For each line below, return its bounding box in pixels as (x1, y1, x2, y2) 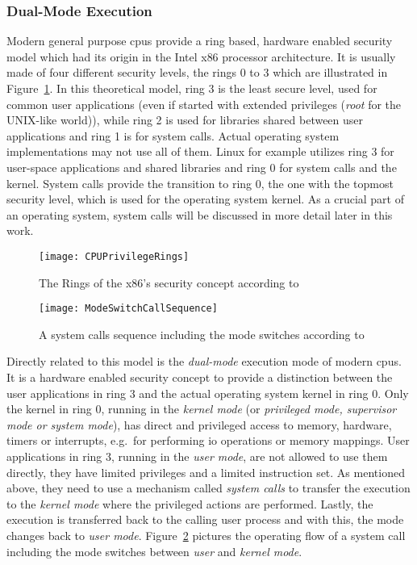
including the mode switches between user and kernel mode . (6, 542, 302, 559)
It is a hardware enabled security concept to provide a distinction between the (6, 369, 393, 386)
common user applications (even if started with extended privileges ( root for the (6, 95, 402, 112)
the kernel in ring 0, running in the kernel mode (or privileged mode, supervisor (6, 400, 397, 417)
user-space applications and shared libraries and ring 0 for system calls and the (6, 158, 397, 175)
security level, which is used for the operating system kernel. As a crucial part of (6, 190, 404, 207)
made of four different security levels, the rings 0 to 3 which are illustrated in (6, 64, 388, 81)
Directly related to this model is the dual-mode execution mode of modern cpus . (6, 353, 402, 370)
